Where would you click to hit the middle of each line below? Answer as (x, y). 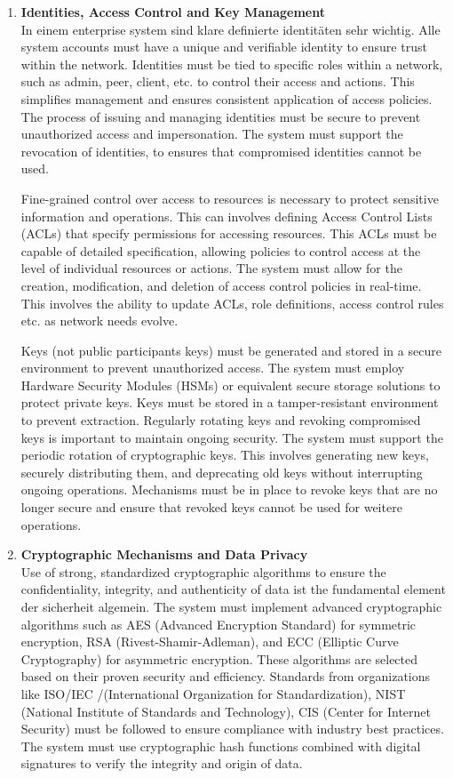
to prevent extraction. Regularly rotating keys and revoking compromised (221, 420)
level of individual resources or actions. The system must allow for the (211, 268)
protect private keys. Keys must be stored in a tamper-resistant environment (230, 402)
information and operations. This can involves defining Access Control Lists (226, 216)
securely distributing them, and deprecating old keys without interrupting (222, 472)
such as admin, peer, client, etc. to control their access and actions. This (218, 81)
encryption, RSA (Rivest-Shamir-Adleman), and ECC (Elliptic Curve (210, 642)
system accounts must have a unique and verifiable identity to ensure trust (224, 47)
